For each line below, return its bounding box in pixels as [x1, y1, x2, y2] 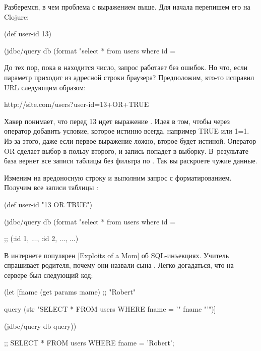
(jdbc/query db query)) [4, 320, 77, 331]
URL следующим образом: [4, 82, 86, 92]
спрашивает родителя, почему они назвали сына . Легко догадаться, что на [4, 260, 234, 270]
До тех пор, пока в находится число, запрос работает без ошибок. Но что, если [4, 62, 248, 73]
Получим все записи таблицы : [4, 182, 98, 193]
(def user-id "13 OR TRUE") [4, 199, 92, 209]
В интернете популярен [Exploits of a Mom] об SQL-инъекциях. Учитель [4, 250, 229, 260]
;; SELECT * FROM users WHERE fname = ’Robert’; [4, 337, 174, 348]
